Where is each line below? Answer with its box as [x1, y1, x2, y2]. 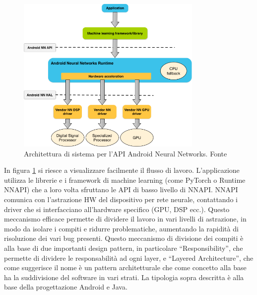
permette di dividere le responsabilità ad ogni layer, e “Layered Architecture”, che [4, 252, 254, 263]
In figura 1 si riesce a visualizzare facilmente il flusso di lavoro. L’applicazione [4, 165, 240, 175]
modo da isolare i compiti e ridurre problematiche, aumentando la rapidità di [4, 223, 239, 233]
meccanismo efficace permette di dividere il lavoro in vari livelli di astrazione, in [4, 214, 247, 224]
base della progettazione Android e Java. [4, 282, 128, 292]
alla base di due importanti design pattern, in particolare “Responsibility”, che [4, 243, 243, 253]
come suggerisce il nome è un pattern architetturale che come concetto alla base [4, 262, 247, 273]
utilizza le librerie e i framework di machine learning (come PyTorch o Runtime [4, 174, 246, 185]
